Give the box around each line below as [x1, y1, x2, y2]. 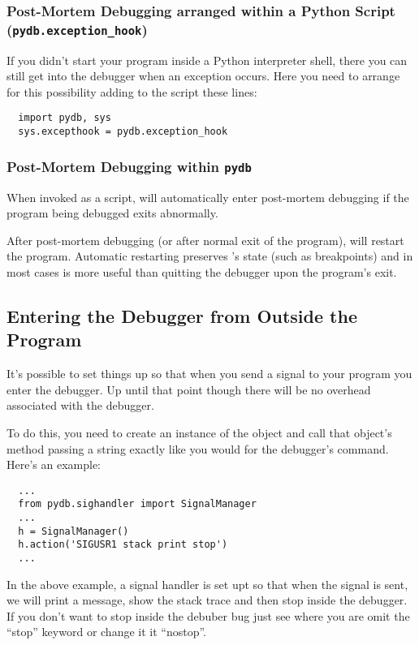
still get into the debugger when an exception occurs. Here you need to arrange [6, 67, 400, 84]
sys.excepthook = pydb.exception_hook [18, 126, 228, 138]
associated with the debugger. [6, 397, 154, 414]
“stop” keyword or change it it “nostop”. [6, 623, 206, 640]
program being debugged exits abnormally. [6, 204, 218, 221]
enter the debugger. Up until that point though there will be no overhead [6, 381, 371, 398]
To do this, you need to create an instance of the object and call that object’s [6, 424, 392, 441]
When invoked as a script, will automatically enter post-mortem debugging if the [6, 188, 409, 205]
